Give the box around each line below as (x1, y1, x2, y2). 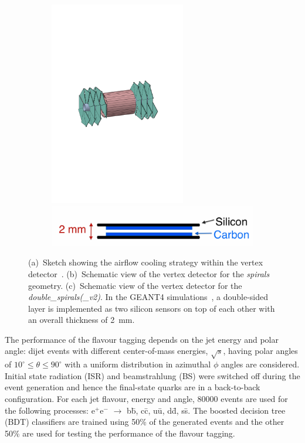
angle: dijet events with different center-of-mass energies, (5, 345, 208, 357)
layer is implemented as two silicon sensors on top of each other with (28, 302, 275, 314)
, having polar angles (223, 345, 298, 357)
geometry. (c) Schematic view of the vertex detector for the (28, 279, 242, 291)
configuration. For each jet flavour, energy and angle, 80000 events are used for (5, 393, 288, 405)
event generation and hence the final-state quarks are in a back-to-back (5, 381, 260, 393)
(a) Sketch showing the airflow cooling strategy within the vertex (28, 256, 263, 268)
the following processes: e (5, 404, 95, 416)
